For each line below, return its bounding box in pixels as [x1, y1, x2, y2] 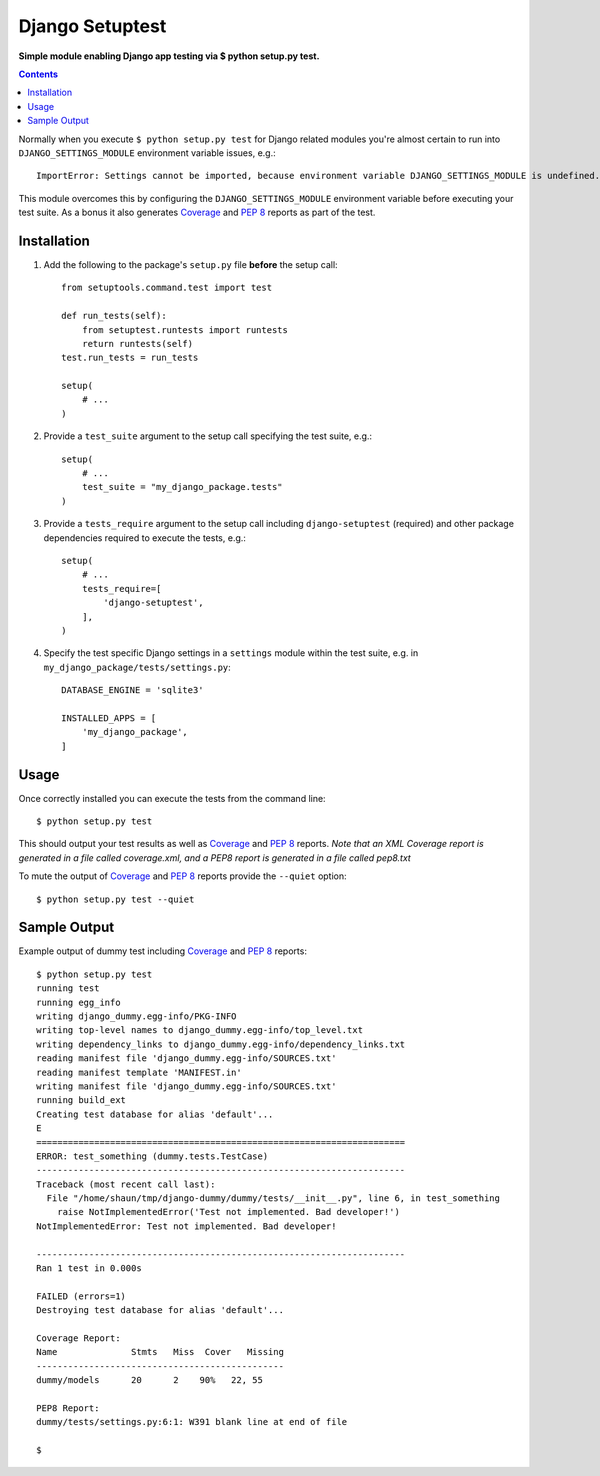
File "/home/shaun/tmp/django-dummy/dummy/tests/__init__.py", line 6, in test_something [46, 1193, 500, 1204]
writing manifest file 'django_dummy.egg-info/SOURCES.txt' [36, 1080, 337, 1092]
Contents [18, 68, 59, 80]
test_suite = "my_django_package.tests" [81, 481, 284, 493]
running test [36, 983, 100, 994]
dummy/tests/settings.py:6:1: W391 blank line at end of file [36, 1416, 348, 1428]
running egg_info [36, 996, 121, 1008]
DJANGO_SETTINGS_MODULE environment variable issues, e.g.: [18, 146, 276, 159]
